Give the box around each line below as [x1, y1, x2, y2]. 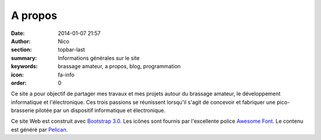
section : [11, 46, 32, 53]
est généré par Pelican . [11, 126, 68, 133]
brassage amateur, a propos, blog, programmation [58, 63, 181, 70]
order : [11, 79, 27, 86]
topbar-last [58, 46, 86, 53]
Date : [11, 30, 25, 37]
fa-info [58, 71, 75, 78]
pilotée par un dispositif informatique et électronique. [35, 107, 166, 114]
